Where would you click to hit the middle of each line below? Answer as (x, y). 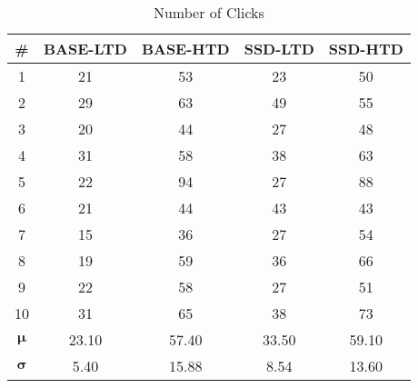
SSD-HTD (366, 49)
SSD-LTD (279, 49)
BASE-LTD (85, 49)
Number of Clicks (209, 12)
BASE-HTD (185, 49)
